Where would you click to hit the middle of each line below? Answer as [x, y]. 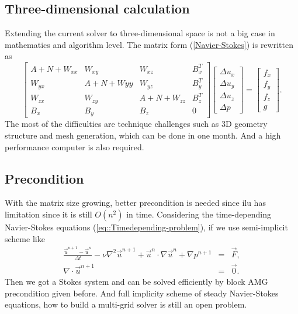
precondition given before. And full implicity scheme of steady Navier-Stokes [142, 293]
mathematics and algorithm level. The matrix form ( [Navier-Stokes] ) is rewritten [149, 44]
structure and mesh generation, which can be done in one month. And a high [143, 135]
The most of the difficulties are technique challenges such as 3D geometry [136, 124]
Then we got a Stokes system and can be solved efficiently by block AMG [136, 281]
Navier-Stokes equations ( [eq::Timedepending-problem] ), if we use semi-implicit [146, 227]
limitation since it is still [48, 214]
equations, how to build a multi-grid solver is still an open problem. [126, 304]
